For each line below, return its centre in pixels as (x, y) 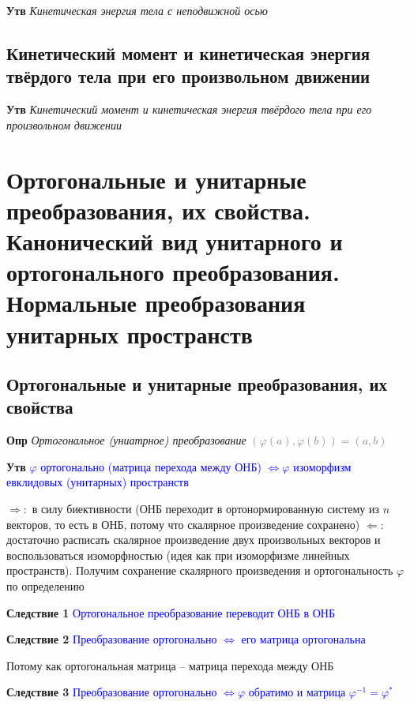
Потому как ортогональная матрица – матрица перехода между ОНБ (170, 665)
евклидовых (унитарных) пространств (98, 482)
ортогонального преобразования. (173, 272)
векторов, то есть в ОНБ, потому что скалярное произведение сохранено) (183, 524)
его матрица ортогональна (303, 639)
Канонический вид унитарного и (175, 240)
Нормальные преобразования (156, 303)
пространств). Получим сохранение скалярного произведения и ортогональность (200, 570)
